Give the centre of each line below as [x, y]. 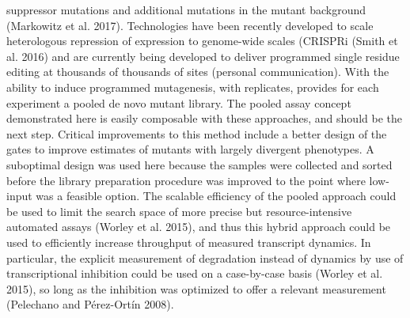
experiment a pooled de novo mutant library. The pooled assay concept [179, 102]
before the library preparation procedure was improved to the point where [186, 180]
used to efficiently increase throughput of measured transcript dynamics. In [189, 242]
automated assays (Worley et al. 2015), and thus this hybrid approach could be [199, 227]
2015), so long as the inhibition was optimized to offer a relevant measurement [196, 288]
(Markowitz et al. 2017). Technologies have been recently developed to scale [190, 25]
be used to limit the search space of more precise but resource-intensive [179, 211]
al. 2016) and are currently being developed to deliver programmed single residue [203, 56]
